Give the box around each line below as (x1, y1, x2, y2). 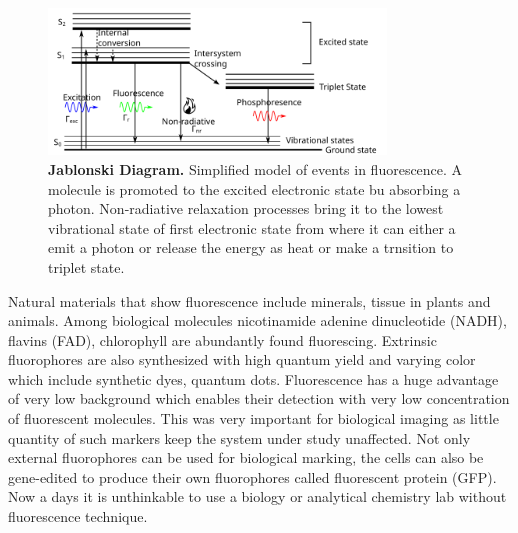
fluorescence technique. (8, 506, 148, 527)
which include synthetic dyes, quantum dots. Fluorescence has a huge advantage (8, 368, 499, 389)
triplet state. (48, 256, 125, 277)
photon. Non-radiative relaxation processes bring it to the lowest (48, 198, 444, 219)
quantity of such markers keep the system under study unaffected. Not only (8, 427, 471, 448)
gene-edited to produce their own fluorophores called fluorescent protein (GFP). (8, 466, 497, 487)
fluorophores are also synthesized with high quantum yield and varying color (8, 349, 476, 370)
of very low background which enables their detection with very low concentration (8, 388, 510, 409)
